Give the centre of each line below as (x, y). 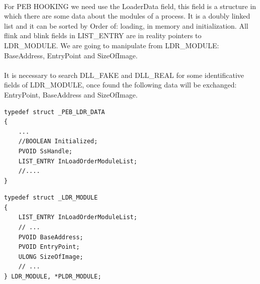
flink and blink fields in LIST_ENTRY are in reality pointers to (103, 35)
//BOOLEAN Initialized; (58, 141)
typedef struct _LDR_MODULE (51, 198)
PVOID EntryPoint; (49, 247)
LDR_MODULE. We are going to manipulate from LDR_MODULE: (112, 45)
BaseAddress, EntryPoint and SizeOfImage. (71, 55)
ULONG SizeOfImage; (51, 257)
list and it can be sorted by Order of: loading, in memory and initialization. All (126, 25)
